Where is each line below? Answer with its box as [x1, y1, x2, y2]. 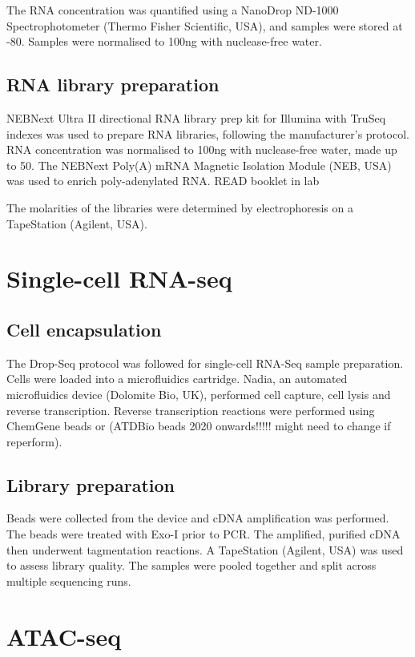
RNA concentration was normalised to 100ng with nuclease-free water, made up [6, 141, 397, 158]
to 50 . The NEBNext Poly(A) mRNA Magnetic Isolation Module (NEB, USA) [6, 156, 392, 173]
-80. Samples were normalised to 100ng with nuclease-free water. [6, 33, 322, 50]
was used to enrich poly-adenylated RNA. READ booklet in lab [6, 172, 320, 189]
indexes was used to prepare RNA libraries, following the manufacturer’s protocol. [6, 125, 409, 142]
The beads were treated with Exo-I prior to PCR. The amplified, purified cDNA [6, 526, 401, 542]
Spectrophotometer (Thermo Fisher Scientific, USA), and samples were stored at [6, 17, 403, 34]
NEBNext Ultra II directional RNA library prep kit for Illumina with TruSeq [6, 109, 386, 126]
